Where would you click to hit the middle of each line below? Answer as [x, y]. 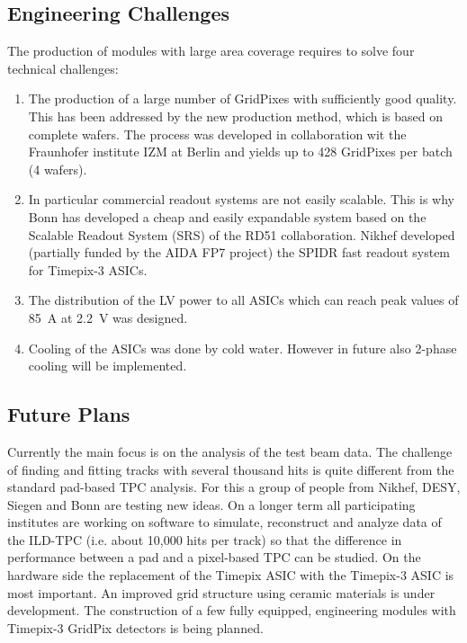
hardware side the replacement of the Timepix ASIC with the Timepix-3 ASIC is [231, 575]
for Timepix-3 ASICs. [88, 269]
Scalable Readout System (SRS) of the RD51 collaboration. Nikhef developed [242, 234]
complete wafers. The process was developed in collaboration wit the [217, 134]
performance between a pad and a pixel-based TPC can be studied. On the [214, 557]
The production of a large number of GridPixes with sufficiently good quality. [242, 98]
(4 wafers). [58, 169]
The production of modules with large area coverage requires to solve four [211, 51]
